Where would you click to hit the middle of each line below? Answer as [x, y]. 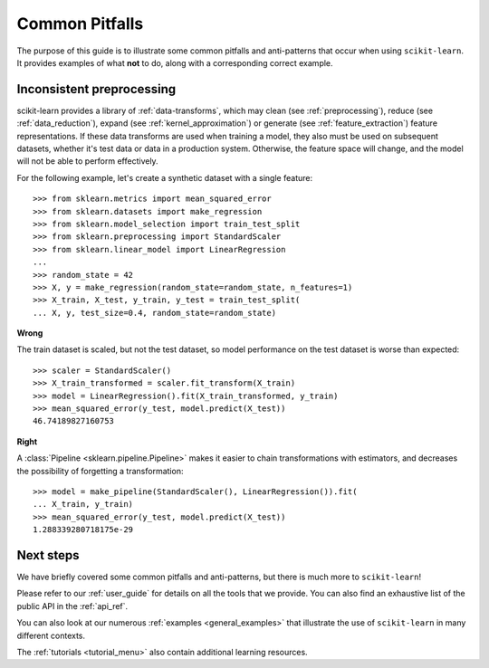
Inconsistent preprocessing [96, 89]
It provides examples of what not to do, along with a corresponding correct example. [175, 62]
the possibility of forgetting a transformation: [100, 471]
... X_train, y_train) [83, 504]
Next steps [48, 555]
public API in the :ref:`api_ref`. [72, 606]
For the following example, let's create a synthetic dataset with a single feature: [164, 177]
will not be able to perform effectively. [87, 161]
